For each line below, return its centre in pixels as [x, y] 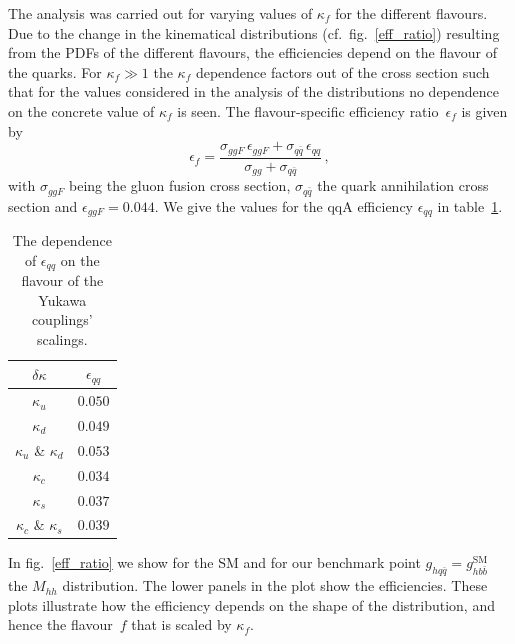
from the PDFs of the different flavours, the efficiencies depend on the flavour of [253, 52]
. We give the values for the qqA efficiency [283, 205]
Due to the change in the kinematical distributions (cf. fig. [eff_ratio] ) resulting [254, 32]
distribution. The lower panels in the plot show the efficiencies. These [275, 585]
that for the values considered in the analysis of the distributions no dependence [253, 91]
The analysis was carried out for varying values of [160, 13]
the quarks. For [55, 71]
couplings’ [62, 319]
